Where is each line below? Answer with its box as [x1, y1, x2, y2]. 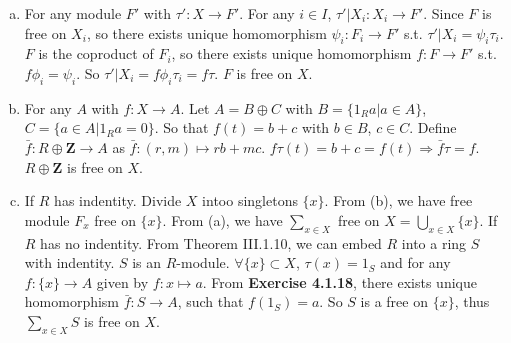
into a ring [401, 232, 467, 253]
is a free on [360, 291, 428, 312]
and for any [380, 252, 451, 273]
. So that [154, 117, 209, 138]
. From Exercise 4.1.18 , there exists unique [202, 271, 477, 292]
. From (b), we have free [324, 190, 473, 211]
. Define [409, 117, 457, 138]
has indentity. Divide [54, 190, 182, 211]
